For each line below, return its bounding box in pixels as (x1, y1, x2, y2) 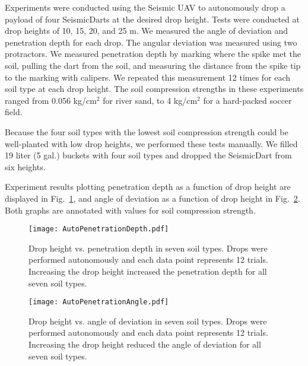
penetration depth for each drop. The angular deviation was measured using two (5, 36, 297, 48)
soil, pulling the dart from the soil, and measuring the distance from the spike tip (5, 59, 301, 71)
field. (5, 106, 23, 118)
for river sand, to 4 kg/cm (103, 94, 198, 106)
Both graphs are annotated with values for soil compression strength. (5, 203, 256, 216)
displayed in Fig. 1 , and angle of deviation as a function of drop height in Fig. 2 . (5, 192, 300, 204)
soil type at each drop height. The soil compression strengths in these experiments (5, 82, 304, 95)
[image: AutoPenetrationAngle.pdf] (28, 298, 169, 307)
